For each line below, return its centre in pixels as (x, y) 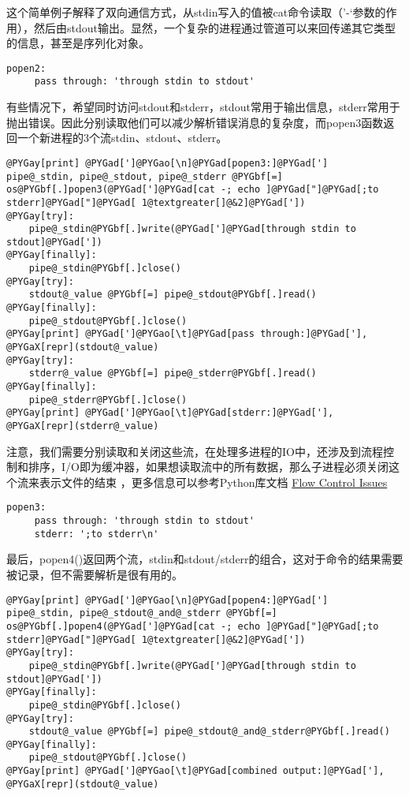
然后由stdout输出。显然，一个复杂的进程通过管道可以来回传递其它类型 (214, 27)
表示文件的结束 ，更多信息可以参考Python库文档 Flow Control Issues (213, 482)
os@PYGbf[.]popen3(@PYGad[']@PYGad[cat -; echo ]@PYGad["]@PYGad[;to (193, 190)
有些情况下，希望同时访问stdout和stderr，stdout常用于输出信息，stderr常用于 (203, 107)
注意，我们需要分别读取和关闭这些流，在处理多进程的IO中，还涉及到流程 (195, 451)
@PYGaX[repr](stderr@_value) (83, 426)
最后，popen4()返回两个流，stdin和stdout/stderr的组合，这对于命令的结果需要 (205, 559)
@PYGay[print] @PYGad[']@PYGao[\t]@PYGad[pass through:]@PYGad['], (187, 334)
